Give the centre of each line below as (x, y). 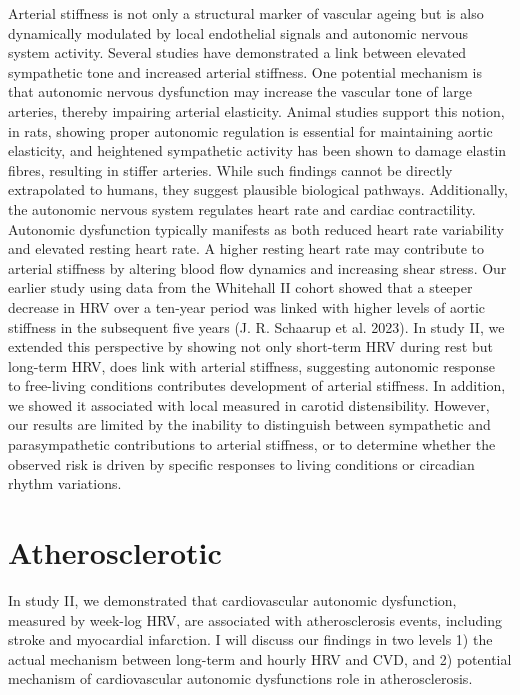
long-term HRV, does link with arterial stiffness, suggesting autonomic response (252, 365)
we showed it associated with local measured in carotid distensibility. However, (249, 404)
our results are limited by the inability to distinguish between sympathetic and (249, 424)
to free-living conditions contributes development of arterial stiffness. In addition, (257, 385)
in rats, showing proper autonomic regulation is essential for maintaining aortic (250, 130)
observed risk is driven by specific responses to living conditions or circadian (241, 463)
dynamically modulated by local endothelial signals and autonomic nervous (238, 32)
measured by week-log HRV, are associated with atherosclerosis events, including (255, 619)
